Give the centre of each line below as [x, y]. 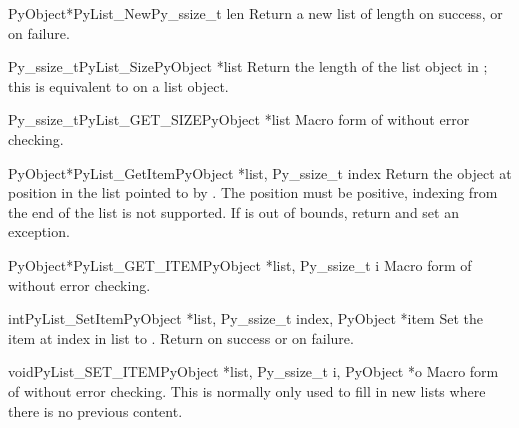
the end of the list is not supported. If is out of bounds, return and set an [233, 211]
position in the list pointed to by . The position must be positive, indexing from [253, 192]
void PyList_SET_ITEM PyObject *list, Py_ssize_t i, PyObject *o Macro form [253, 371]
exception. [39, 231]
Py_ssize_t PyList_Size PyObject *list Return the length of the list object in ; [248, 66]
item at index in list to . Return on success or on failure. [181, 337]
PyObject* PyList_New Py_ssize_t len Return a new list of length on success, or [255, 13]
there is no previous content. [95, 410]
